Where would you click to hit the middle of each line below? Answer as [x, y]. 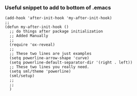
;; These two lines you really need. [49, 67]
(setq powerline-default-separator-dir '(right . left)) [71, 62]
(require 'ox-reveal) [32, 45]
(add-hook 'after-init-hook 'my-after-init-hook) [59, 18]
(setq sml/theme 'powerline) [40, 72]
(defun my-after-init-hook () [37, 27]
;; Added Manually [29, 36]
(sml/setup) [22, 76]
